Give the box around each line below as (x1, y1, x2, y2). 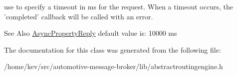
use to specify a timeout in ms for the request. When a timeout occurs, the (4, 1, 233, 11)
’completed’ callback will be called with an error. (4, 11, 153, 21)
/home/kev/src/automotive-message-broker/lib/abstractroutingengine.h (4, 61, 223, 72)
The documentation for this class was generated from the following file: (4, 44, 221, 55)
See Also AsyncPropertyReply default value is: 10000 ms (4, 28, 177, 38)
